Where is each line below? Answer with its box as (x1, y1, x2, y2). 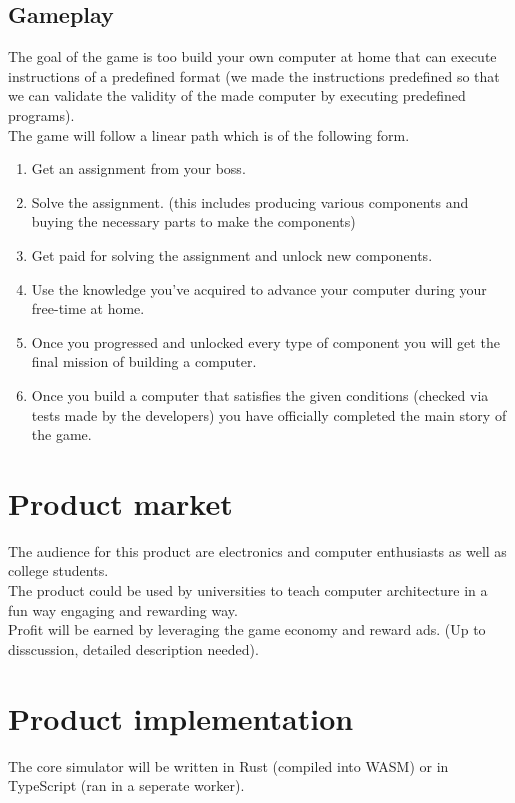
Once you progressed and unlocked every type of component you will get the (31, 331, 500, 352)
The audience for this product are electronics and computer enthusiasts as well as (8, 540, 507, 561)
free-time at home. (31, 298, 145, 319)
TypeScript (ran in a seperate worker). (8, 775, 245, 796)
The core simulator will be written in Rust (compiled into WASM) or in (8, 755, 449, 776)
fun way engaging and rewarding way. (8, 599, 238, 620)
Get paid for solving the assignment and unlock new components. (31, 244, 433, 265)
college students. (8, 560, 109, 581)
